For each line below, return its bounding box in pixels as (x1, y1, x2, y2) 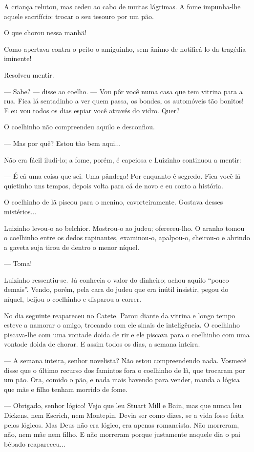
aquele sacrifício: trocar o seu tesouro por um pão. (4, 11, 154, 21)
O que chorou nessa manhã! (4, 27, 86, 38)
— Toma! (4, 258, 32, 268)
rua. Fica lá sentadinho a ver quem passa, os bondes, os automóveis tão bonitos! (4, 96, 244, 106)
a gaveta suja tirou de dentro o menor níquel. (4, 242, 140, 252)
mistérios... (4, 206, 37, 216)
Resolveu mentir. (4, 69, 54, 80)
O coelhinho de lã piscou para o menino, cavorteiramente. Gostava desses (4, 197, 223, 207)
